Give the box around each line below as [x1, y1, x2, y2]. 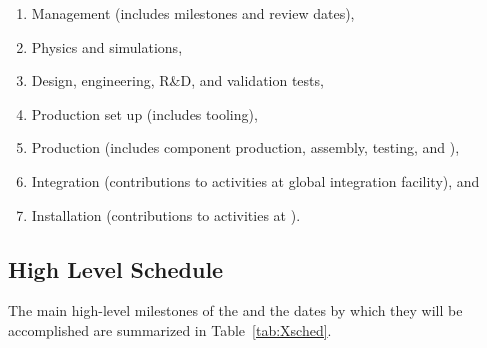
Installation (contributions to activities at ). [31, 204, 301, 225]
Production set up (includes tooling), [31, 103, 258, 124]
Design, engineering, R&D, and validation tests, [31, 70, 324, 91]
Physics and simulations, [31, 36, 183, 57]
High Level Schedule [8, 253, 224, 284]
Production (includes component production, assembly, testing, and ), [31, 137, 460, 158]
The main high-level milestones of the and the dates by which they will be [8, 300, 463, 321]
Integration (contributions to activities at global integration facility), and [31, 170, 480, 191]
